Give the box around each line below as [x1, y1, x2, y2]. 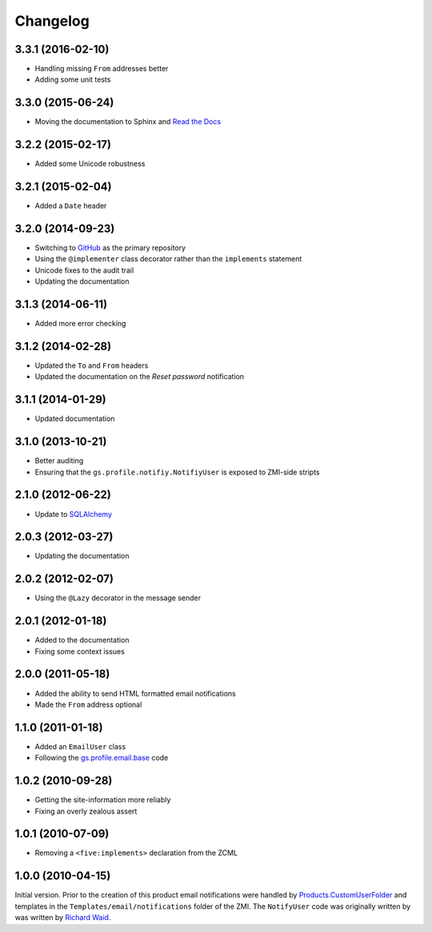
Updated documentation [34, 414, 115, 424]
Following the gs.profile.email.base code [34, 753, 169, 763]
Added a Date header [34, 201, 107, 211]
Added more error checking [34, 319, 126, 329]
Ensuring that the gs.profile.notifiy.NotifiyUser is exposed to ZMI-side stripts [34, 467, 320, 477]
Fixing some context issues [34, 646, 126, 656]
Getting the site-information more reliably [34, 795, 171, 805]
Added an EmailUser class [34, 741, 126, 751]
